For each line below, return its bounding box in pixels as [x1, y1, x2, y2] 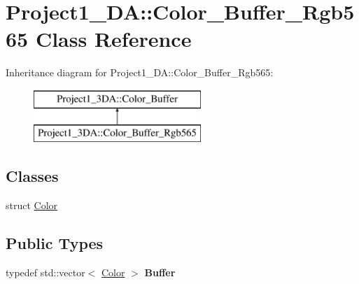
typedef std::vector [6, 265, 85, 280]
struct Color [6, 198, 58, 213]
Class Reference [35, 24, 192, 53]
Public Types [6, 232, 104, 254]
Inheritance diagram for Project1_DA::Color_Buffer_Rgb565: [6, 65, 274, 80]
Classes [6, 165, 59, 187]
